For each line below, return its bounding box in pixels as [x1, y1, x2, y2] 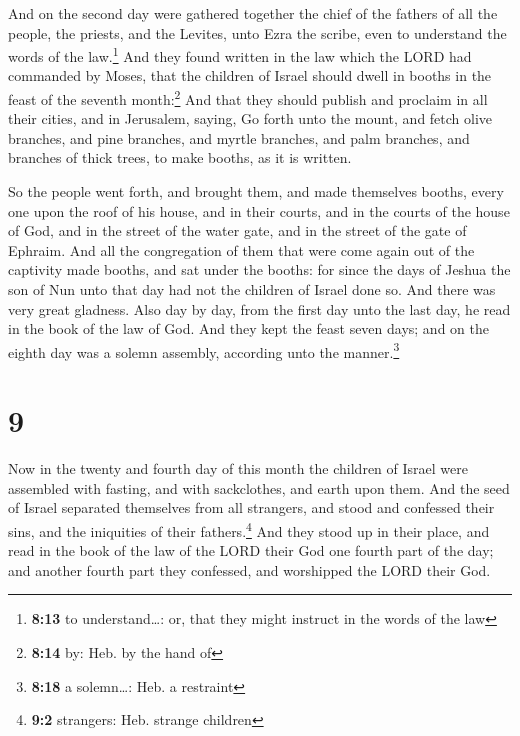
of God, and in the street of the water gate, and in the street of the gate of [8, 220, 467, 241]
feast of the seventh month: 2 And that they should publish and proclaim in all [8, 86, 488, 109]
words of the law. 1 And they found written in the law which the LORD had [8, 43, 472, 66]
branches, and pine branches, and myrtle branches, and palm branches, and [8, 127, 470, 148]
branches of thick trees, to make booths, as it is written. [8, 147, 352, 168]
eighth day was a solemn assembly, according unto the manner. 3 [8, 338, 400, 362]
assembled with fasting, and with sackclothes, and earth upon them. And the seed [8, 477, 510, 498]
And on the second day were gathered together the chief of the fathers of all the [8, 3, 498, 23]
